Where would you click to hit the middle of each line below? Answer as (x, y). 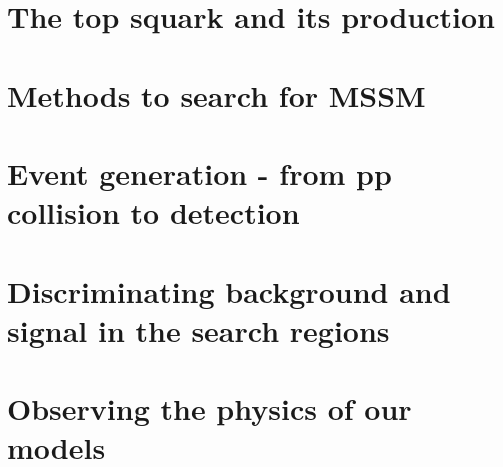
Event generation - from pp (199, 172)
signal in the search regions (198, 329)
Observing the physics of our (209, 408)
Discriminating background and (229, 290)
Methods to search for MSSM (216, 94)
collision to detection (153, 212)
